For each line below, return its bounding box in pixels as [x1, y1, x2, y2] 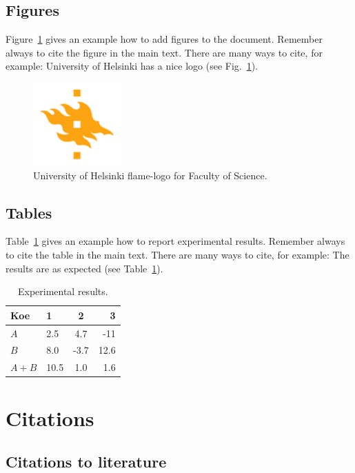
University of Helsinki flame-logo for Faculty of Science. [33, 168, 267, 182]
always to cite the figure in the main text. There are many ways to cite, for [6, 45, 323, 59]
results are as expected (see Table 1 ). [6, 261, 163, 275]
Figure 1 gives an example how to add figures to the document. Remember [6, 32, 323, 46]
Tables [6, 201, 52, 223]
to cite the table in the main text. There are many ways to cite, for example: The [6, 247, 349, 261]
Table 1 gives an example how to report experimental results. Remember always [6, 234, 345, 248]
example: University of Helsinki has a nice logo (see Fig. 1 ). [6, 59, 258, 73]
